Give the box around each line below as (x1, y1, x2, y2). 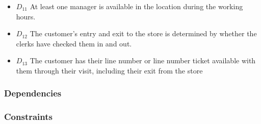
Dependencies (4, 87, 62, 100)
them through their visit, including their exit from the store (16, 65, 203, 76)
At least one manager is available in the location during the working (30, 1, 243, 11)
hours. (16, 11, 36, 21)
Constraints (4, 110, 53, 123)
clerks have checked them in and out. (16, 38, 132, 48)
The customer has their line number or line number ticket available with (30, 55, 256, 66)
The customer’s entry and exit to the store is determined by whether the (30, 28, 257, 39)
